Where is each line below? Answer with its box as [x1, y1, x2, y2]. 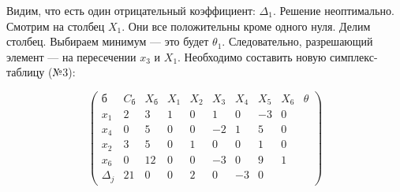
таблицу [6, 64, 45, 80]
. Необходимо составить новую [178, 48, 327, 65]
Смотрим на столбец [6, 17, 105, 34]
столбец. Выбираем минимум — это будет [6, 33, 209, 50]
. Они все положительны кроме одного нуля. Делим [121, 17, 371, 34]
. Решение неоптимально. [272, 2, 394, 18]
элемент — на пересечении [6, 48, 136, 65]
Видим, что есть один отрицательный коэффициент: [6, 2, 256, 18]
